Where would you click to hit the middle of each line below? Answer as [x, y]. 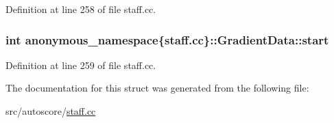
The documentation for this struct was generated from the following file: [157, 88]
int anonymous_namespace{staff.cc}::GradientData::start [167, 39]
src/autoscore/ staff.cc [51, 111]
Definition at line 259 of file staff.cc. [81, 65]
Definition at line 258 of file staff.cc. [81, 9]
